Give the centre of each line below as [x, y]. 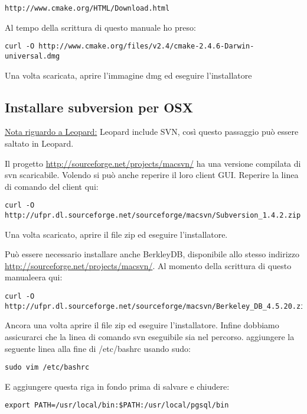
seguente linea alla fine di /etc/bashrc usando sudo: [98, 348]
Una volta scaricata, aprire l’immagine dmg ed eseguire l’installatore [128, 75]
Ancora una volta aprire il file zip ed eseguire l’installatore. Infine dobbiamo [142, 325]
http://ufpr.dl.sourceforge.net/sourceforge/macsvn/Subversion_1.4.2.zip [153, 215]
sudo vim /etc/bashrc [47, 368]
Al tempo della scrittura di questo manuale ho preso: [100, 27]
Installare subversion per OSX [99, 107]
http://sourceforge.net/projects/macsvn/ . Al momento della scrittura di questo [148, 265]
